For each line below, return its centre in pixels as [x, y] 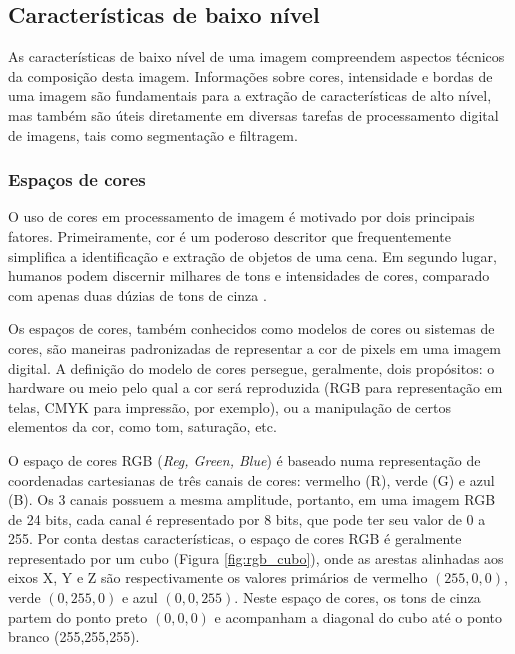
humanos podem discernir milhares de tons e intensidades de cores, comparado [249, 275]
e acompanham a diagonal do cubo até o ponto [358, 616]
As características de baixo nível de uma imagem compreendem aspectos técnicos [256, 56]
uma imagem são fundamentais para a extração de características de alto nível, [250, 95]
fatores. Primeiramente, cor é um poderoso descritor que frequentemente [229, 235]
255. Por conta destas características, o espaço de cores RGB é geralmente [235, 538]
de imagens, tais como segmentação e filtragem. [153, 134]
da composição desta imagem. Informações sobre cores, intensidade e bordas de [250, 75]
